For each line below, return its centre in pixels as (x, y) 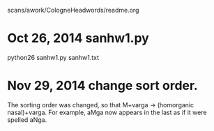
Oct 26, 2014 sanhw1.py (78, 38)
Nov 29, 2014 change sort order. (103, 86)
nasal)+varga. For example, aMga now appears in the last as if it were (107, 112)
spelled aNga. (27, 120)
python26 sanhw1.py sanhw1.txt (53, 57)
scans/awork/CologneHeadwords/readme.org (73, 10)
